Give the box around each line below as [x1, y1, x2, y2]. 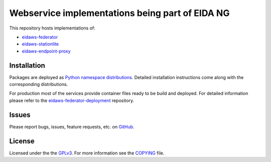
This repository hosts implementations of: [9, 25, 95, 31]
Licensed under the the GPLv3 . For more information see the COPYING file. [9, 150, 165, 156]
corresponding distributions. [9, 81, 68, 87]
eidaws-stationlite [22, 41, 59, 47]
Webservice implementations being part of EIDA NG [9, 7, 230, 18]
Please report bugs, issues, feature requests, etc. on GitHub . [9, 123, 135, 129]
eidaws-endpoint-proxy [22, 48, 71, 54]
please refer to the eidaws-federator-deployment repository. [9, 97, 134, 103]
